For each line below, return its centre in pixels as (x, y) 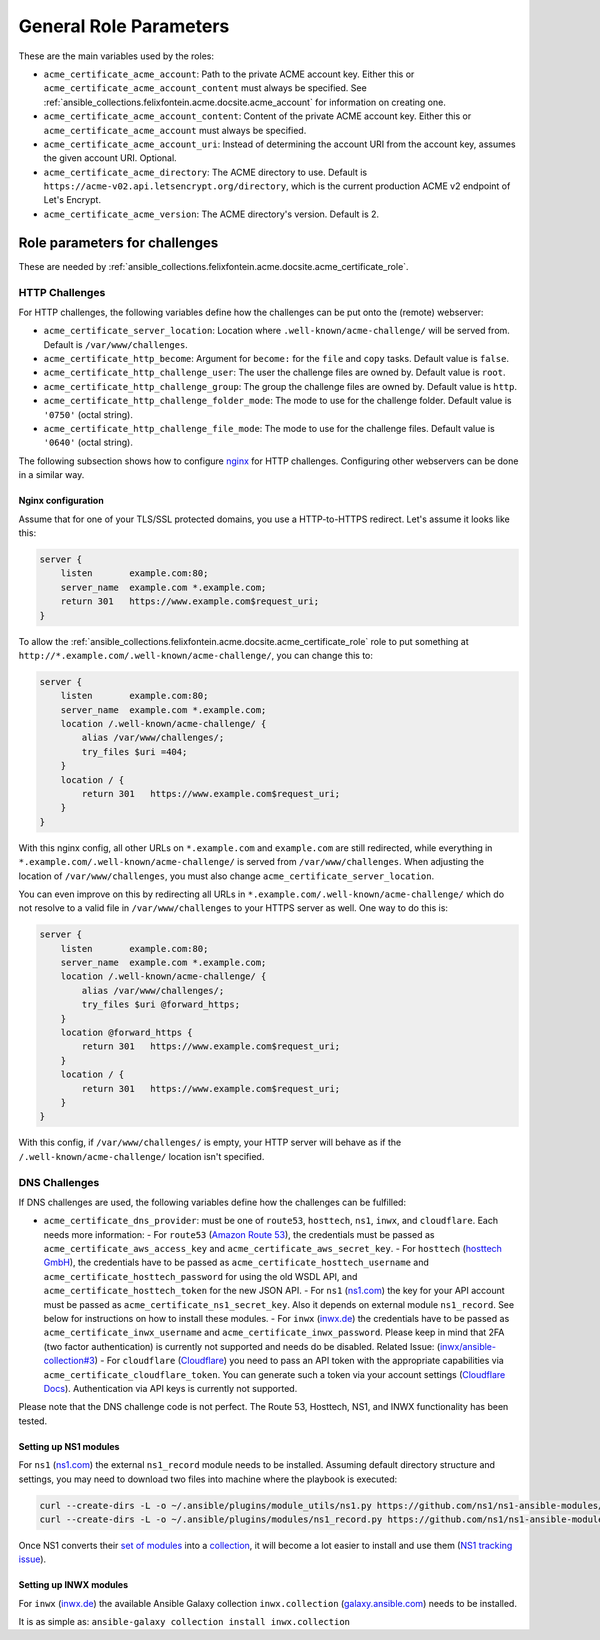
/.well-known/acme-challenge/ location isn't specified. (141, 1156)
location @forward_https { (127, 1033)
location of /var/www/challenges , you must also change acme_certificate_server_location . (226, 876)
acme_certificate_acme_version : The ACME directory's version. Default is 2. (211, 214)
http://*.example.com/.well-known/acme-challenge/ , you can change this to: (196, 655)
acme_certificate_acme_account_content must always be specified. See (205, 88)
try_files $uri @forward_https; (160, 1004)
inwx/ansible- (468, 1346)
